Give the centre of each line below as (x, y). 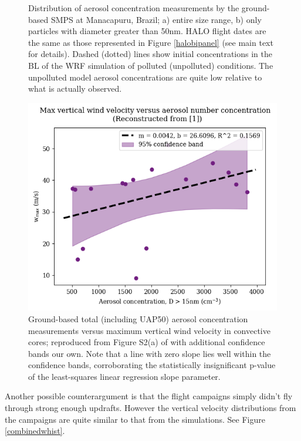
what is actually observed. (75, 88)
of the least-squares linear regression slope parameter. (124, 376)
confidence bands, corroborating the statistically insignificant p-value (152, 365)
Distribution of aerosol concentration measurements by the (134, 8)
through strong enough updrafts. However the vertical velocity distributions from (150, 408)
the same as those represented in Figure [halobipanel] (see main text (151, 42)
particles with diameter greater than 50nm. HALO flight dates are (147, 31)
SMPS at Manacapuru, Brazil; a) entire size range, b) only (156, 19)
